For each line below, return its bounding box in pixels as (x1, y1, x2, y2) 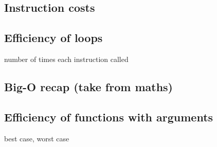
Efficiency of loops (4, 30, 103, 46)
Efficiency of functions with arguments (4, 109, 213, 124)
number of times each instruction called (4, 53, 129, 64)
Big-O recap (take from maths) (4, 78, 173, 94)
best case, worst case (4, 133, 69, 143)
